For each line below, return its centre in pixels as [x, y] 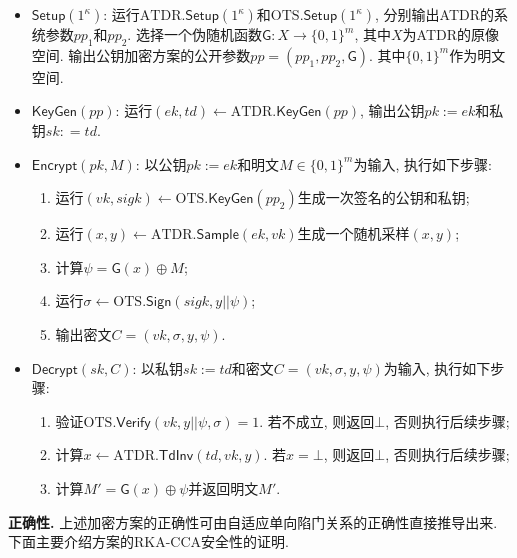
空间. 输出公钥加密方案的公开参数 [141, 54]
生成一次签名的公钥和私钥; [383, 197]
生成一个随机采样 [353, 233]
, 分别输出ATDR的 [435, 14]
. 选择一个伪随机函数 [194, 34]
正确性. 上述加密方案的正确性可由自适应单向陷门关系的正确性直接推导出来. [253, 521]
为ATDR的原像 [451, 34]
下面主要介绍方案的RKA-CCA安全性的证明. [148, 541]
